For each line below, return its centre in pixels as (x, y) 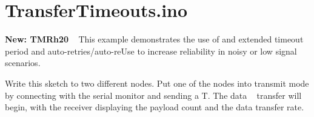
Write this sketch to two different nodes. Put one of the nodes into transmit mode (157, 83)
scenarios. (23, 63)
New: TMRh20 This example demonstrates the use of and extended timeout (154, 39)
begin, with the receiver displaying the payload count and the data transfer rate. (155, 107)
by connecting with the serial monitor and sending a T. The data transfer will (153, 95)
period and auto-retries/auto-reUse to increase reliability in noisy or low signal (151, 51)
